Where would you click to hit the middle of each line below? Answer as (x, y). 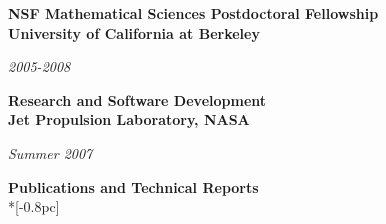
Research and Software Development (137, 99)
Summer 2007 (50, 152)
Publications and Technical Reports (133, 186)
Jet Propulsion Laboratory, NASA (129, 119)
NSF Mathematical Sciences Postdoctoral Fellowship (193, 13)
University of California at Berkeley (134, 32)
